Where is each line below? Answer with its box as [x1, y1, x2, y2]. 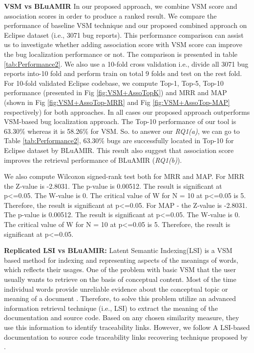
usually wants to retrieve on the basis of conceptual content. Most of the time [4, 274, 236, 284]
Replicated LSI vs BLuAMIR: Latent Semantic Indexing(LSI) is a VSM [4, 245, 233, 255]
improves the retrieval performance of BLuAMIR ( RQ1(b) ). [4, 154, 182, 165]
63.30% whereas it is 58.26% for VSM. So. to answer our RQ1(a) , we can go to [4, 126, 240, 136]
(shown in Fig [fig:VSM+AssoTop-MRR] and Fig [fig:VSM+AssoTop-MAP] [4, 97, 230, 107]
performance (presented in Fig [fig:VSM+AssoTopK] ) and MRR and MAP [4, 87, 227, 98]
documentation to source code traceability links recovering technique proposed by [4, 331, 248, 342]
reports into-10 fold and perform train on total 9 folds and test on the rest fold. [4, 68, 242, 78]
